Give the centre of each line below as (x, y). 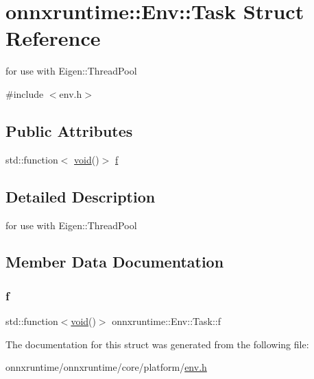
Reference (53, 38)
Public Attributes (69, 130)
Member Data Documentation (115, 262)
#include (25, 93)
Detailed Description (81, 196)
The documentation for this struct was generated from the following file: (157, 344)
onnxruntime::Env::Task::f (166, 321)
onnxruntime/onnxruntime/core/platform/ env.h (106, 367)
